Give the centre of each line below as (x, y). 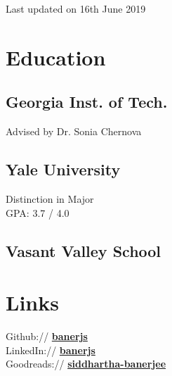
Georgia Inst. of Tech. (87, 102)
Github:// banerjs (47, 336)
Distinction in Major (50, 198)
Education (56, 57)
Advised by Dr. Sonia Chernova (74, 131)
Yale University (63, 169)
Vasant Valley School (84, 250)
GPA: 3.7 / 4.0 (38, 212)
